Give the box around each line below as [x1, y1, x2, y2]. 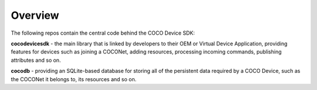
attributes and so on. [11, 56, 61, 64]
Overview [11, 9, 59, 22]
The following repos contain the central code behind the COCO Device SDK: [11, 29, 195, 36]
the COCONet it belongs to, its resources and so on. [11, 75, 137, 82]
